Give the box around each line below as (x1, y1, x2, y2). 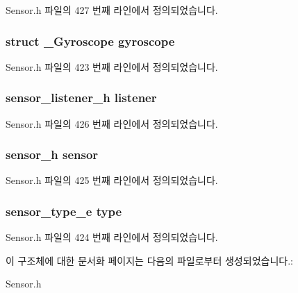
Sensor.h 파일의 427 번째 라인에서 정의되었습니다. (6, 3, 218, 17)
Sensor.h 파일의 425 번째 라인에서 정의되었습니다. (6, 173, 218, 187)
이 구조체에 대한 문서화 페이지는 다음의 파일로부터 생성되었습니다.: (6, 253, 293, 267)
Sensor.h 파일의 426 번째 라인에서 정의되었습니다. (6, 116, 218, 131)
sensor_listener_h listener (6, 89, 157, 106)
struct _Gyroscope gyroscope (6, 32, 175, 49)
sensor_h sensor (6, 146, 99, 163)
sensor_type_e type (6, 202, 122, 219)
